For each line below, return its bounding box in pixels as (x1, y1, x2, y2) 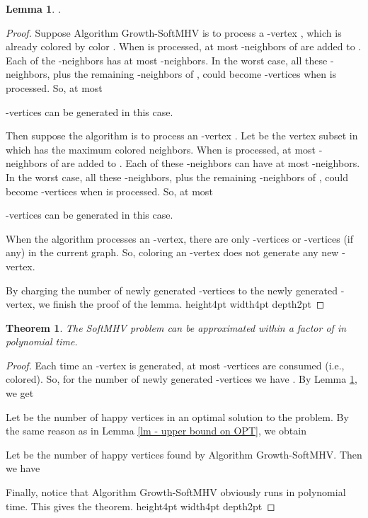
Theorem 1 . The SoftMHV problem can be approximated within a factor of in (6, 320, 347, 335)
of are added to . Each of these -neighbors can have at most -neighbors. (50, 156, 360, 171)
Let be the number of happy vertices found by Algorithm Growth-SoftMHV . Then (6, 447, 362, 461)
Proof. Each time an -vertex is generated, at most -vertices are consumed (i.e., (6, 357, 345, 372)
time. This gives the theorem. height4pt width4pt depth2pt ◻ (6, 498, 275, 513)
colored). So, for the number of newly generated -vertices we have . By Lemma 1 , (6, 372, 357, 386)
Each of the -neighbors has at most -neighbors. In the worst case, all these (6, 52, 328, 67)
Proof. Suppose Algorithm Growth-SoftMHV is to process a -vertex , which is (6, 25, 342, 40)
